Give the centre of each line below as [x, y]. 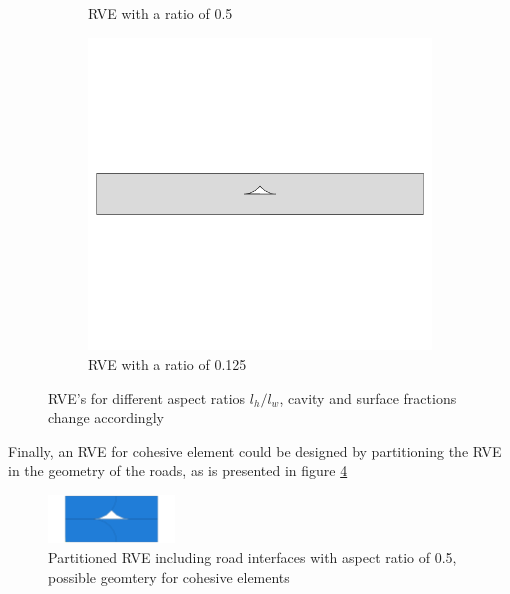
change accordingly [106, 417]
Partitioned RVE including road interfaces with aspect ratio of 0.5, [252, 557]
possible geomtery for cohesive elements [169, 576]
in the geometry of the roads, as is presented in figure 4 [178, 470]
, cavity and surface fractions [368, 397]
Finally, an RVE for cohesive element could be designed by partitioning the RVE [255, 450]
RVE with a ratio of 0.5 [160, 13]
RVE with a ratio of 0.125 [167, 364]
